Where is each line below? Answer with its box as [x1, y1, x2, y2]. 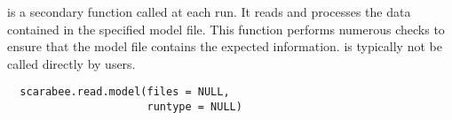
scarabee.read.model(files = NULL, [20, 86, 230, 99]
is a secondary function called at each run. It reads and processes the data [7, 3, 411, 20]
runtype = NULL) [147, 101, 242, 114]
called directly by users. [7, 54, 136, 72]
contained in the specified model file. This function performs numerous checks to [7, 19, 445, 38]
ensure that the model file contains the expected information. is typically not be [7, 37, 442, 56]
